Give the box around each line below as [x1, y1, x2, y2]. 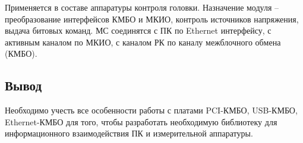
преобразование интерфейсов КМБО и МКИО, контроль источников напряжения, [5, 12, 299, 25]
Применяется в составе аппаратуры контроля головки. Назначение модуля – [5, 1, 279, 13]
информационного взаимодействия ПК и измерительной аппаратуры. [5, 127, 253, 139]
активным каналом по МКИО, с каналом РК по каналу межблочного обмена [5, 35, 281, 48]
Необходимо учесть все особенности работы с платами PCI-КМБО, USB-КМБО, [5, 104, 298, 116]
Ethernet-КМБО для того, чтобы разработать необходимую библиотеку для [5, 115, 277, 128]
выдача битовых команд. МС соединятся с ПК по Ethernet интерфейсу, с [5, 24, 272, 37]
